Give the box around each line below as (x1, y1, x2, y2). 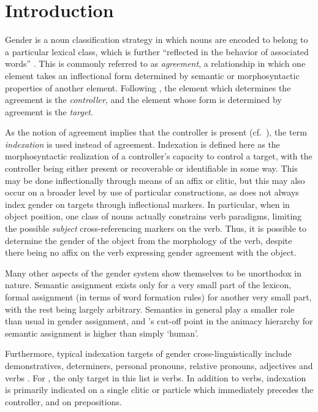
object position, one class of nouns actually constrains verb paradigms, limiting (5, 210, 302, 223)
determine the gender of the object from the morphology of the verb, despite (5, 234, 292, 246)
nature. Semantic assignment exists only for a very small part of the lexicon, (5, 278, 292, 291)
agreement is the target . (5, 105, 93, 118)
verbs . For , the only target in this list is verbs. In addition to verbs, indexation (5, 371, 306, 384)
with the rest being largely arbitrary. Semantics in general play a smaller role (5, 302, 295, 315)
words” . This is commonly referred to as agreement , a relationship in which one (5, 57, 306, 70)
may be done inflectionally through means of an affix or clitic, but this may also (5, 174, 305, 186)
